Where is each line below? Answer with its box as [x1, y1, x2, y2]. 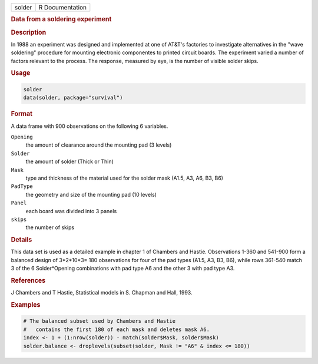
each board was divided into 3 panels [25, 207, 117, 214]
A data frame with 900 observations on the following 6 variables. [11, 123, 168, 130]
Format [11, 110, 32, 118]
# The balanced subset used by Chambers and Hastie [23, 318, 176, 325]
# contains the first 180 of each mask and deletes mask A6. [23, 326, 210, 333]
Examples [11, 300, 41, 309]
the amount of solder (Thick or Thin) [25, 158, 114, 165]
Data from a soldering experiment [11, 15, 112, 24]
